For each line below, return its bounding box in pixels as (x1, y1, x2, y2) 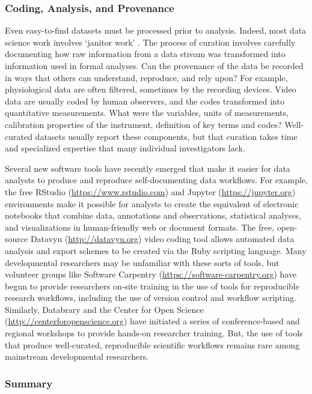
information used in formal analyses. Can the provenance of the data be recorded (5, 59, 304, 71)
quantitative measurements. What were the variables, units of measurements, (5, 106, 289, 119)
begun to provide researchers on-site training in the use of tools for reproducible (5, 279, 299, 292)
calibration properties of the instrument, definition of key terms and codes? (5, 118, 282, 130)
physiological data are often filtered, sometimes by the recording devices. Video (5, 83, 296, 95)
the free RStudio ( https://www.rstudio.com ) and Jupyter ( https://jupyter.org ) (5, 185, 296, 198)
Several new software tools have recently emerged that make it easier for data (5, 162, 290, 174)
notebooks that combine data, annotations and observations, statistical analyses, (5, 209, 302, 222)
